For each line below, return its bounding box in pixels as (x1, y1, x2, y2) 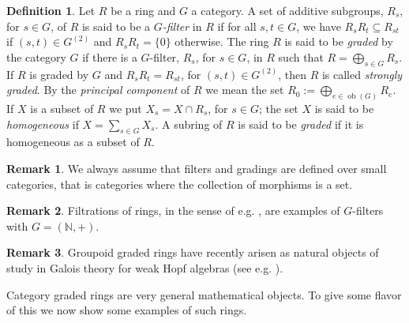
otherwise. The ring (174, 33, 269, 50)
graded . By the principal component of (6, 81, 190, 98)
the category (6, 48, 66, 65)
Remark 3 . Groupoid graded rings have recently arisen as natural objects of (6, 244, 379, 261)
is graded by (29, 66, 89, 82)
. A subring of (155, 115, 223, 132)
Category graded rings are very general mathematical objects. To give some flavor (6, 286, 402, 302)
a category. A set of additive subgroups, (191, 2, 384, 18)
